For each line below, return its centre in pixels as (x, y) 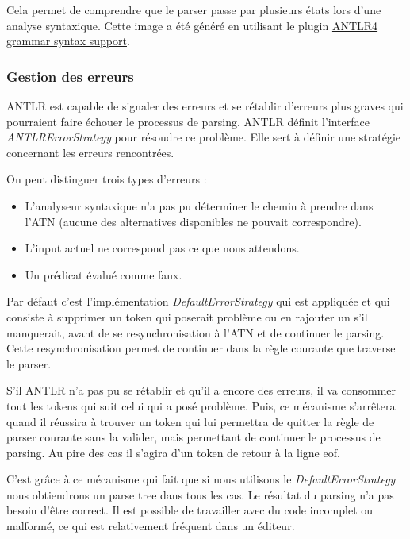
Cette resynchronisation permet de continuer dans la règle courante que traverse (201, 348)
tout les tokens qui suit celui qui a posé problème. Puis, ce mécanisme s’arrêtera (201, 405)
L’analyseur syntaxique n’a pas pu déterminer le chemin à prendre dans (199, 205)
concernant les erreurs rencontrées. (90, 152)
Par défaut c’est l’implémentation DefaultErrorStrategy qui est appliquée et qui (198, 301)
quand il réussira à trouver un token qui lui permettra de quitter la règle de (190, 421)
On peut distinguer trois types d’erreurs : (107, 179)
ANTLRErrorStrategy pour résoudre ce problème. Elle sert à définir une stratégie (204, 137)
